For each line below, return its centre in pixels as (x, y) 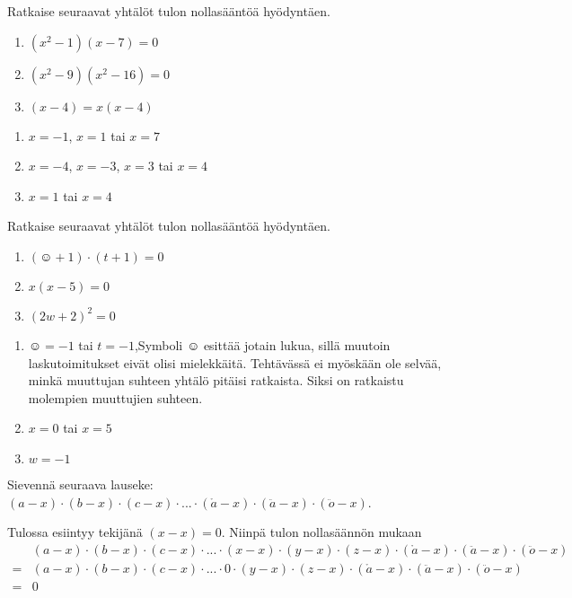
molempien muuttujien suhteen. (115, 397)
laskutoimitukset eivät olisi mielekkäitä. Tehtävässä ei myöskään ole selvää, (235, 362)
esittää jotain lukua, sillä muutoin (297, 344)
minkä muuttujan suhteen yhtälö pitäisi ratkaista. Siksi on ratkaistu (216, 380)
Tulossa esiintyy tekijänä (75, 532)
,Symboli (158, 344)
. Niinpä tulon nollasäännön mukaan (321, 532)
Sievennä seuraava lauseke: (80, 484)
